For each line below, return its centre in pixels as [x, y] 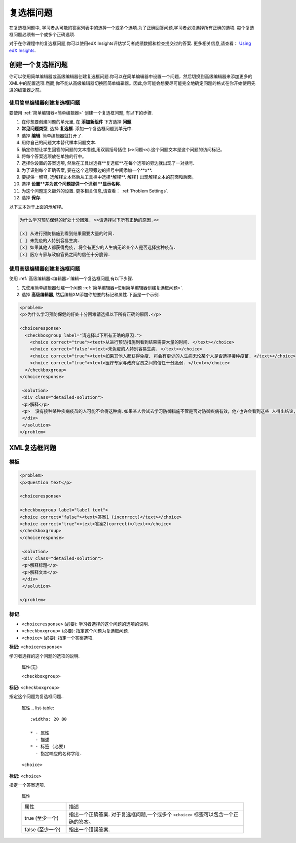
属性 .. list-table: [38, 708]
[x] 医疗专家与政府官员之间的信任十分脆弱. [65, 254]
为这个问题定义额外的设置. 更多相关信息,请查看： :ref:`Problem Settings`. [95, 191]
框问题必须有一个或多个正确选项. [42, 34]
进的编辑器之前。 [26, 90]
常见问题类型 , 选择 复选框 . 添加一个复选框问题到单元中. [77, 129]
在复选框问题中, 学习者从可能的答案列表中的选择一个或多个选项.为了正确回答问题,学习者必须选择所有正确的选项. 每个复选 [132, 28]
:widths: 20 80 [49, 719]
